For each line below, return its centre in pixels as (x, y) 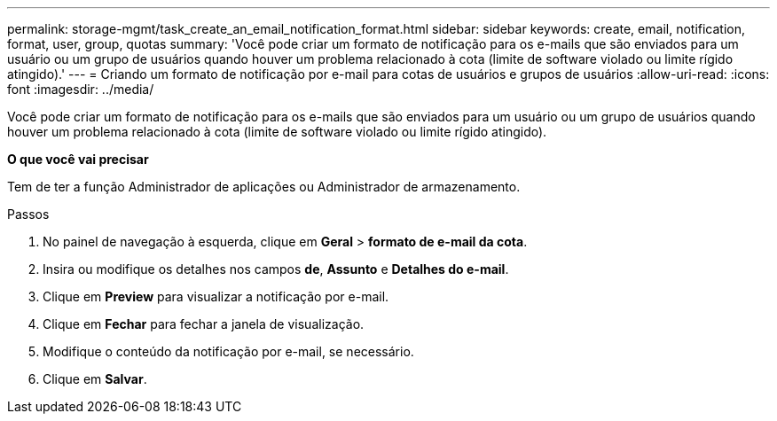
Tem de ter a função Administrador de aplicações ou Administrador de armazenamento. (264, 187)
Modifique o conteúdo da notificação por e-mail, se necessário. (228, 351)
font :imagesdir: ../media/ (81, 89)
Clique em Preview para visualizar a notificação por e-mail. (216, 296)
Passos (28, 214)
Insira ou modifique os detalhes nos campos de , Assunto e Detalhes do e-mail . (276, 269)
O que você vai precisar (78, 159)
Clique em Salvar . (95, 379)
